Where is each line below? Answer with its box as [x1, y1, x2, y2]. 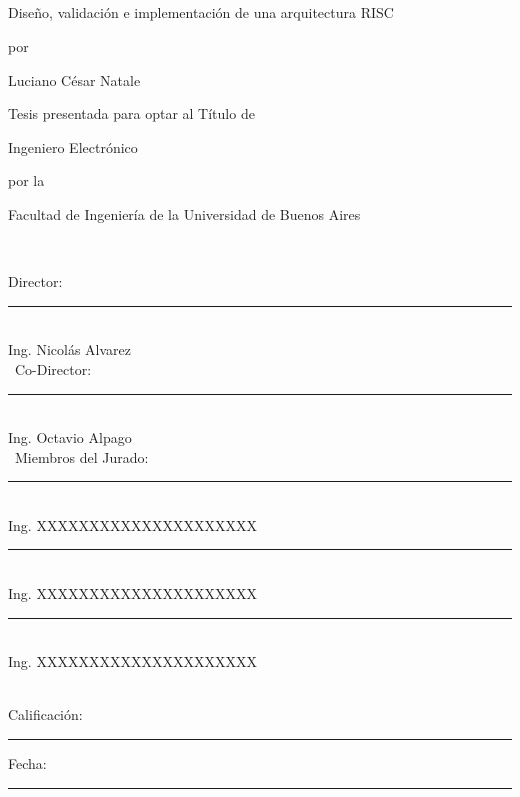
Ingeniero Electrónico [8, 136, 138, 157]
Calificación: [8, 704, 83, 725]
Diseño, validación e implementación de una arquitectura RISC [8, 2, 394, 23]
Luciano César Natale [8, 69, 141, 90]
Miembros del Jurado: [14, 446, 149, 467]
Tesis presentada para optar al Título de [8, 103, 255, 124]
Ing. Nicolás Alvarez [8, 339, 131, 360]
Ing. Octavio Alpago [8, 427, 132, 448]
